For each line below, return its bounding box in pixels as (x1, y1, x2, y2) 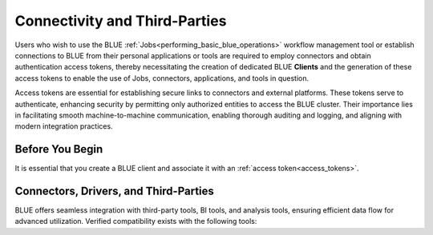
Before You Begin (14, 142, 103, 156)
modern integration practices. (14, 121, 113, 131)
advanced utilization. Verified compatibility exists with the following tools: (14, 217, 257, 226)
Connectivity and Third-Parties (14, 12, 227, 30)
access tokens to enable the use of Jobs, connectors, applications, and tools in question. (14, 73, 310, 83)
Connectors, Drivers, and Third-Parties (14, 185, 214, 197)
